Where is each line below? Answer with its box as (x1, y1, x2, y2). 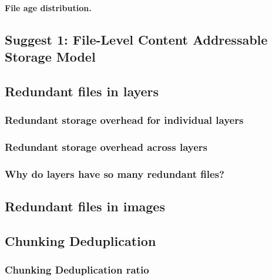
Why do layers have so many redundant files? (5, 166, 224, 181)
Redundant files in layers (5, 82, 159, 100)
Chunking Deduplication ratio (5, 262, 149, 277)
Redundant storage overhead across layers (5, 139, 207, 154)
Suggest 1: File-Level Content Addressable (5, 30, 268, 48)
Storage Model (5, 47, 96, 65)
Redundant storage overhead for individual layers (5, 113, 244, 127)
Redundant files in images (5, 197, 165, 215)
